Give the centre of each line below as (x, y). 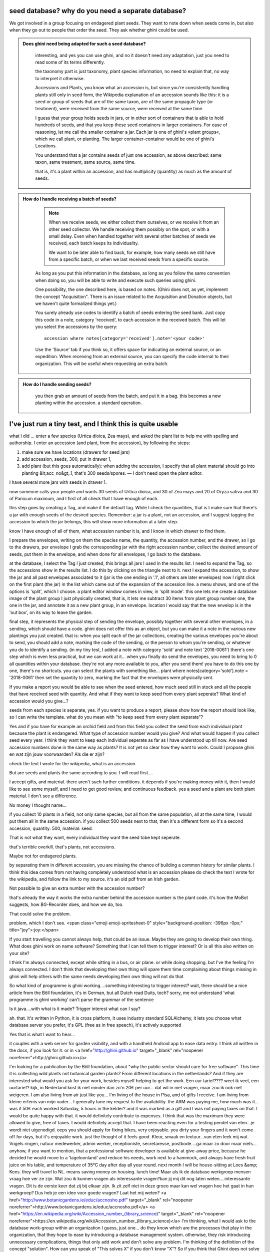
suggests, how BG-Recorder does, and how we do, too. (66, 904)
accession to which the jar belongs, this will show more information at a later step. (94, 522)
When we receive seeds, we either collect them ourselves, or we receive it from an (134, 222)
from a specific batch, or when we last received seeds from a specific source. (129, 259)
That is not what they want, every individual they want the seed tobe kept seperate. (95, 838)
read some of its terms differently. (70, 62)
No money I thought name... (38, 805)
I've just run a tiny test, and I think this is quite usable (94, 424)
